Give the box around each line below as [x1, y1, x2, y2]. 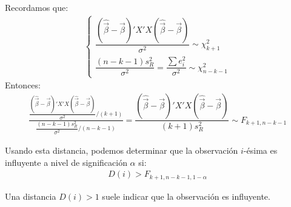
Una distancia [5, 189, 56, 202]
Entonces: [5, 79, 41, 91]
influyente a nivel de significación [5, 156, 127, 168]
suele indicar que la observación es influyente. [102, 189, 270, 202]
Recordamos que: [5, 1, 69, 13]
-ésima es [243, 143, 278, 156]
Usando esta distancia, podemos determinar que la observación [5, 143, 238, 156]
